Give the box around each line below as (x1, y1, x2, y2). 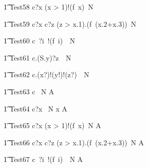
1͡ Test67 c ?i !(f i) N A (4, 154, 83, 164)
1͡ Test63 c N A (4, 86, 54, 96)
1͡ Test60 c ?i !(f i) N (4, 35, 75, 46)
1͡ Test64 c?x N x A (4, 103, 68, 114)
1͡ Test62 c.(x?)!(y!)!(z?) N (4, 69, 89, 80)
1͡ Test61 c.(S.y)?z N (4, 52, 71, 63)
